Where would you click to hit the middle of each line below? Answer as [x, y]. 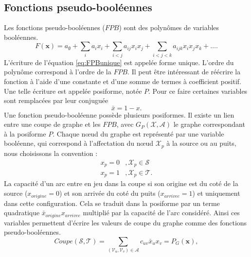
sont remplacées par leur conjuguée [56, 100]
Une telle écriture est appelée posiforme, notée [73, 91]
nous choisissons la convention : [51, 153]
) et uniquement [216, 193]
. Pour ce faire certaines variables [198, 91]
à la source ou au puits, [201, 143]
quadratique [22, 213]
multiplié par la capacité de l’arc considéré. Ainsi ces [161, 213]
